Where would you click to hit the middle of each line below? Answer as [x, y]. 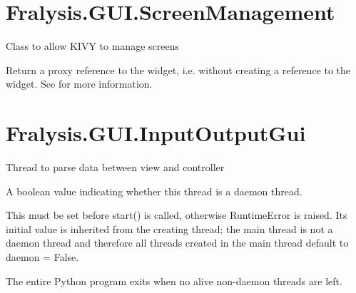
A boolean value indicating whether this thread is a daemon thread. [154, 191]
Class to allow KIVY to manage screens [92, 46]
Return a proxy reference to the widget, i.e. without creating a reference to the [178, 70]
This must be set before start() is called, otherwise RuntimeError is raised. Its [177, 215]
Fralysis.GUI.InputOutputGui [156, 133]
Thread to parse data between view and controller [115, 167]
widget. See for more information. [79, 84]
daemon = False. [42, 257]
